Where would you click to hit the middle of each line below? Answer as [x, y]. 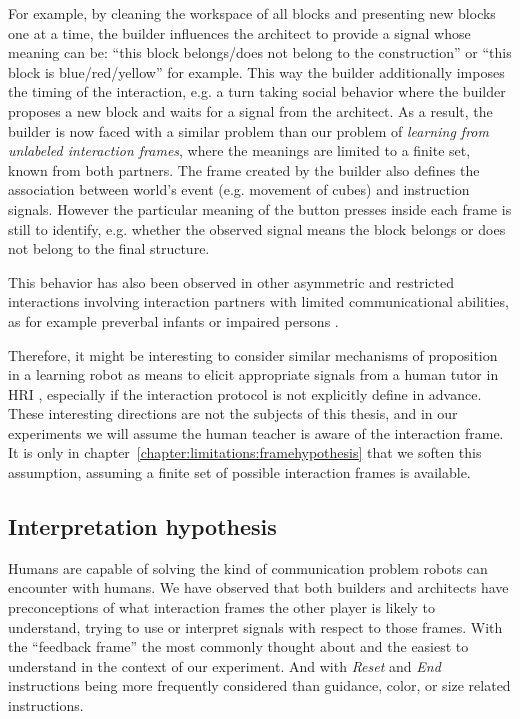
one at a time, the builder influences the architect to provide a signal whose [239, 32]
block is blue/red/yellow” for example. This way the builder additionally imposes [256, 71]
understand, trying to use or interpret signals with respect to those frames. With [255, 626]
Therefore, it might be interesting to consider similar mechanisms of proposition [253, 354]
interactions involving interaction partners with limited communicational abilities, [258, 301]
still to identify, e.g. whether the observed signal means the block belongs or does [257, 228]
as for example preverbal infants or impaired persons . [173, 320]
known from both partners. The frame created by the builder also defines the [244, 169]
